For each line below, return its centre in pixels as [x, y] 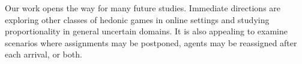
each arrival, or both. [44, 54]
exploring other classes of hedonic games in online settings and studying [137, 19]
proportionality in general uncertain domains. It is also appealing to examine [146, 31]
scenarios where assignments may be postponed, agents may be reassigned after [151, 42]
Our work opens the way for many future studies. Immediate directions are [143, 8]
